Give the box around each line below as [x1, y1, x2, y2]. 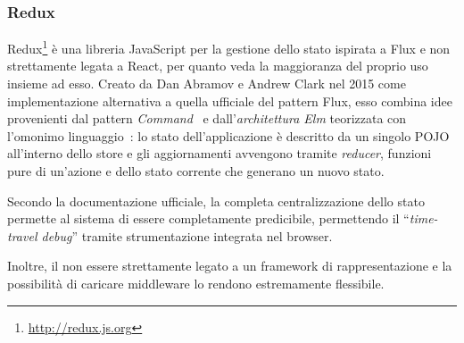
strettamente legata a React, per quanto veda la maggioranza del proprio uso [7, 56, 428, 75]
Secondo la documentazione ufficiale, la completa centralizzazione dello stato [7, 191, 425, 210]
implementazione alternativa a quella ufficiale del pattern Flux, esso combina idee [7, 91, 452, 110]
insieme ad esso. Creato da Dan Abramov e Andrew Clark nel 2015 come [7, 74, 406, 93]
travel [7, 226, 37, 245]
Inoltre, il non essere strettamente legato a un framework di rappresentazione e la [7, 256, 452, 275]
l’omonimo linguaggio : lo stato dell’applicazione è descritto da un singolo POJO [7, 126, 450, 145]
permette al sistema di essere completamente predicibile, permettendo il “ [7, 209, 410, 228]
